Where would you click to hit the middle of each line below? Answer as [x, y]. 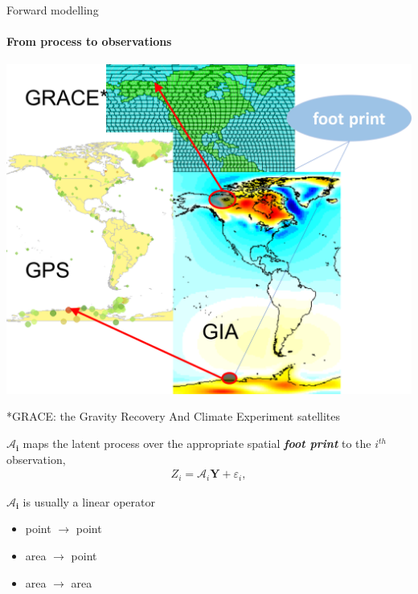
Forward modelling [53, 10]
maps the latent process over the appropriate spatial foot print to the [197, 443]
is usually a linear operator [89, 501]
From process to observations [89, 41]
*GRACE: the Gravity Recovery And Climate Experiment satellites [174, 416]
